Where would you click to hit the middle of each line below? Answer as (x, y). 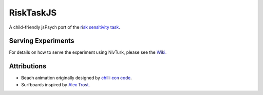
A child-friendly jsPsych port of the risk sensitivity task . (65, 27)
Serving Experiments (42, 41)
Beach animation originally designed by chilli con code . (76, 78)
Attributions (28, 66)
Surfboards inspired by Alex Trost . (56, 84)
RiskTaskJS (33, 13)
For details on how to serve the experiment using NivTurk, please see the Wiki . (88, 52)
